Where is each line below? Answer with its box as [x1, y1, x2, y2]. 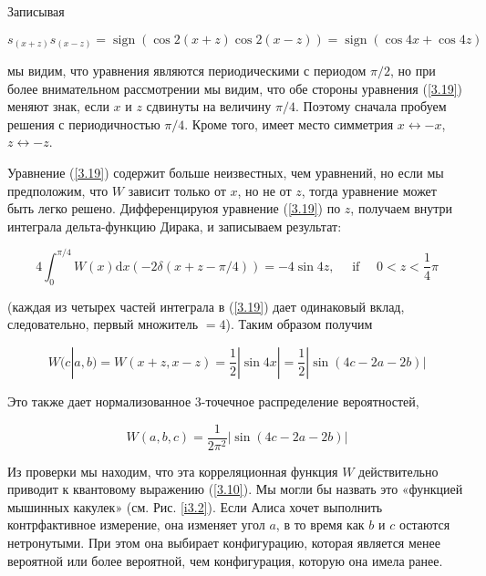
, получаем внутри [350, 199, 453, 218]
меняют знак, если [7, 97, 109, 116]
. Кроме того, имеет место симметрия [184, 114, 394, 133]
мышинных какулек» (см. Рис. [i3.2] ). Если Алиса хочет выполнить [7, 497, 383, 516]
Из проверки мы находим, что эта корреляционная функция [7, 461, 338, 480]
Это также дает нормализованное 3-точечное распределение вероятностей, [7, 391, 419, 410]
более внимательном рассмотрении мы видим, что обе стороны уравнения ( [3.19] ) [7, 78, 463, 98]
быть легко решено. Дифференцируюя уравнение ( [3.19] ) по [7, 199, 341, 218]
